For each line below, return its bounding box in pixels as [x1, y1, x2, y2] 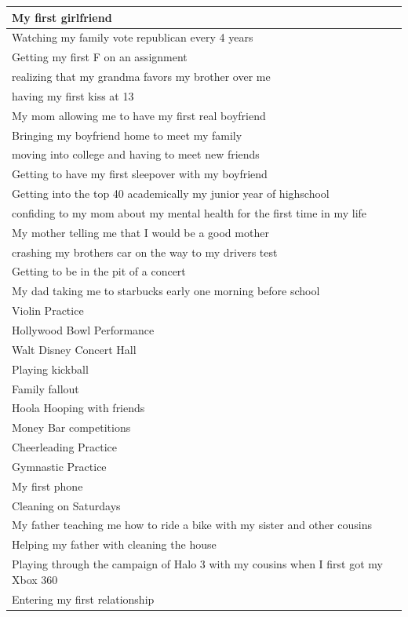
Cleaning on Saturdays [12, 497, 121, 513]
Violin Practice [12, 302, 84, 319]
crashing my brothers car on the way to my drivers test [12, 243, 278, 260]
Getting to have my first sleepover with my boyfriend [12, 166, 268, 182]
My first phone [12, 477, 83, 494]
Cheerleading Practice [12, 439, 118, 455]
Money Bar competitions [12, 419, 131, 436]
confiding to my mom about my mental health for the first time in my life [12, 204, 367, 221]
